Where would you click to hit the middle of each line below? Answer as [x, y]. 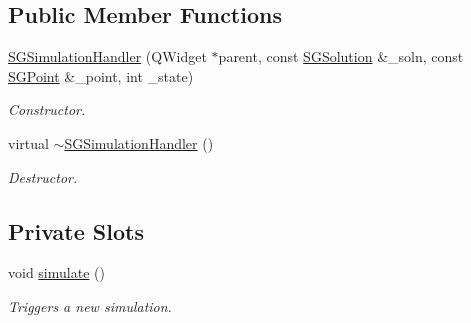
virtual [28, 142]
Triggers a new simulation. [90, 305]
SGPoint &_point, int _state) [101, 75]
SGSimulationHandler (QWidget [107, 56]
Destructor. [43, 176]
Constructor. [47, 109]
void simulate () [56, 272]
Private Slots [76, 230]
